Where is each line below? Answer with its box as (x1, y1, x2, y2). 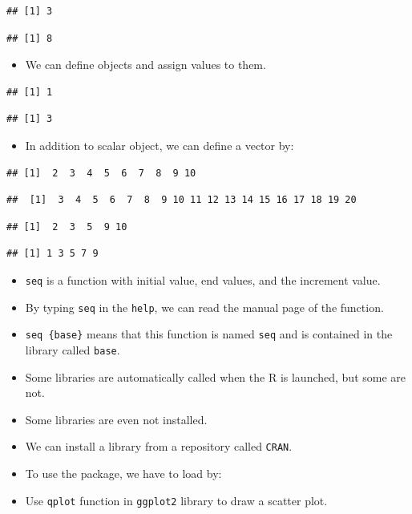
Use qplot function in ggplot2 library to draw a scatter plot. (25, 492, 328, 508)
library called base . (25, 341, 120, 358)
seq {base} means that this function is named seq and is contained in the (25, 326, 393, 342)
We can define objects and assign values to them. (25, 56, 266, 73)
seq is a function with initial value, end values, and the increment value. (25, 271, 381, 288)
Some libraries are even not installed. (25, 411, 208, 427)
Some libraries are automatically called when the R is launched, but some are (25, 368, 406, 385)
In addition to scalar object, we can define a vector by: (25, 136, 294, 153)
